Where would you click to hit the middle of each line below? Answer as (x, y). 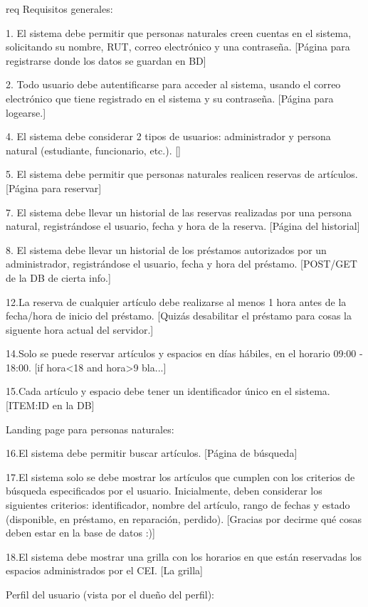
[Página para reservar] (54, 188)
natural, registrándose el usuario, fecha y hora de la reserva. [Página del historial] (183, 226)
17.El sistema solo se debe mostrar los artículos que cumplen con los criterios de (180, 476)
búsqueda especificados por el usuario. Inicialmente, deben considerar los (164, 491)
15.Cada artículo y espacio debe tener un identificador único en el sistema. (168, 391)
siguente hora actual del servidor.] (80, 329)
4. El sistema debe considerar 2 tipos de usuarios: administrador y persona (168, 136)
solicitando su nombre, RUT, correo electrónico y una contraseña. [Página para (178, 47)
